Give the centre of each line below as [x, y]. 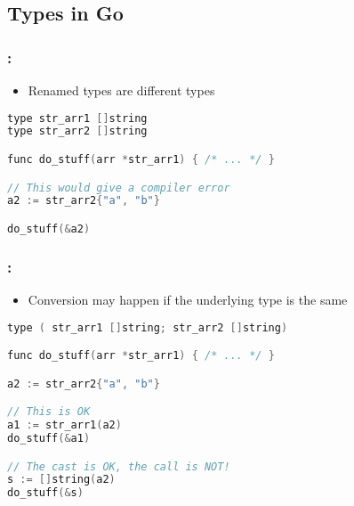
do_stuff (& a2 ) [49, 229]
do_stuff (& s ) [45, 493]
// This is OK [49, 412]
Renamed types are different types [121, 90]
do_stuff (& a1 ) [49, 438]
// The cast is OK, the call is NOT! [119, 466]
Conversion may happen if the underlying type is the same [188, 300]
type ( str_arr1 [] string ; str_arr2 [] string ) [148, 327]
